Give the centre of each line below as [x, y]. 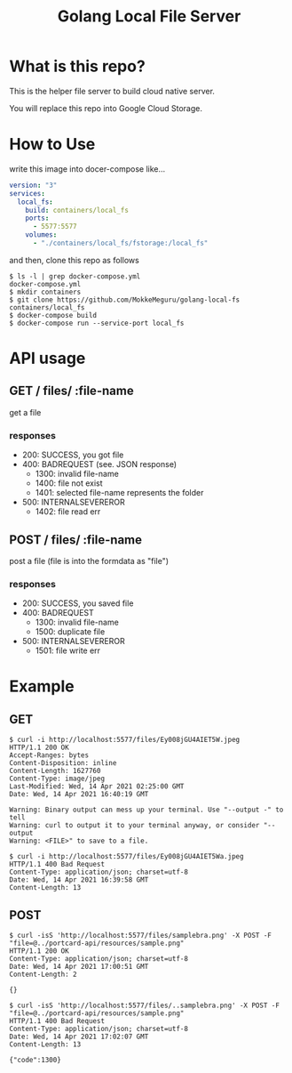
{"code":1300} [36, 1061]
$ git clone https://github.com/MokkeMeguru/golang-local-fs [125, 300]
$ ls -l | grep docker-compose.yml [75, 276]
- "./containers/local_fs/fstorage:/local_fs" [120, 243]
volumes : [41, 235]
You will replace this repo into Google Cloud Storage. [106, 108]
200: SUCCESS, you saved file [78, 603]
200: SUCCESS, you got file [73, 455]
